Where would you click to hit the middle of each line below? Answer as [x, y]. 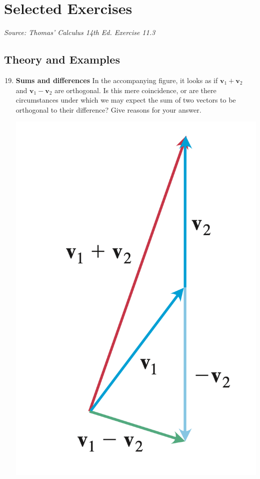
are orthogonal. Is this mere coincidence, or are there [135, 90]
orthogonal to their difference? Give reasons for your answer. [108, 109]
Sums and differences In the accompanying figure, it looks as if [117, 80]
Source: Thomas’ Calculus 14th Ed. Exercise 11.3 [80, 32]
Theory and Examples [62, 59]
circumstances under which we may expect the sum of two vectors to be [126, 100]
